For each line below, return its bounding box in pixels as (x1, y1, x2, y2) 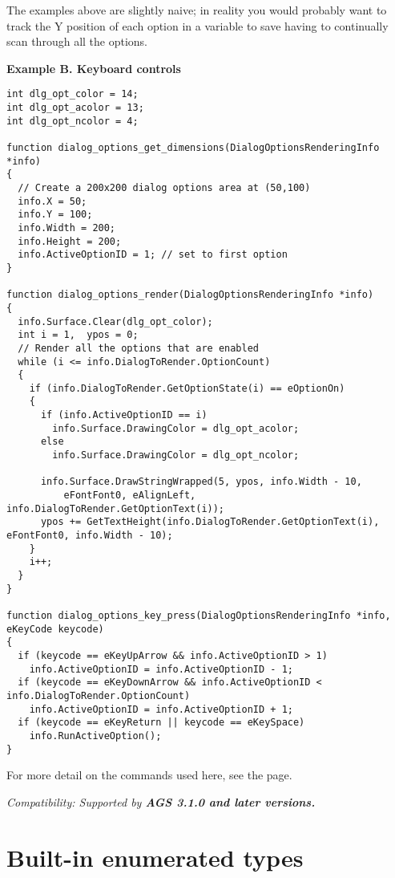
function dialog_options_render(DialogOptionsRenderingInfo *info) (6, 289, 374, 301)
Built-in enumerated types (6, 840, 304, 873)
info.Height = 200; (18, 235, 122, 247)
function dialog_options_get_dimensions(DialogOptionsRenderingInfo (6, 142, 380, 153)
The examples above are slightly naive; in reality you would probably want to (6, 2, 387, 18)
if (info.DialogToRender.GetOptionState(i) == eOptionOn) (29, 382, 345, 394)
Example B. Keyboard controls (6, 59, 181, 76)
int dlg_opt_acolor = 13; (6, 102, 144, 114)
